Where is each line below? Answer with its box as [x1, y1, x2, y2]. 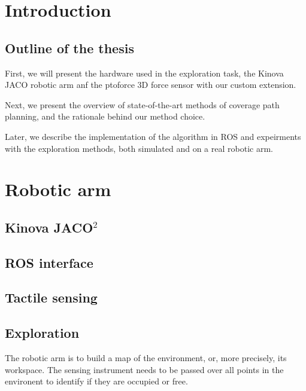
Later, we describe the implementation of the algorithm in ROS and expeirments [5, 130, 301, 142]
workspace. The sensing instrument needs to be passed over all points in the [5, 363, 284, 375]
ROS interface [5, 253, 93, 271]
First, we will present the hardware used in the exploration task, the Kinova [5, 66, 284, 79]
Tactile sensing [5, 288, 98, 307]
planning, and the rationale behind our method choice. [5, 110, 205, 123]
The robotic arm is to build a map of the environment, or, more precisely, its [5, 352, 287, 364]
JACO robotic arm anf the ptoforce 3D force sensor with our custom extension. [5, 78, 296, 91]
